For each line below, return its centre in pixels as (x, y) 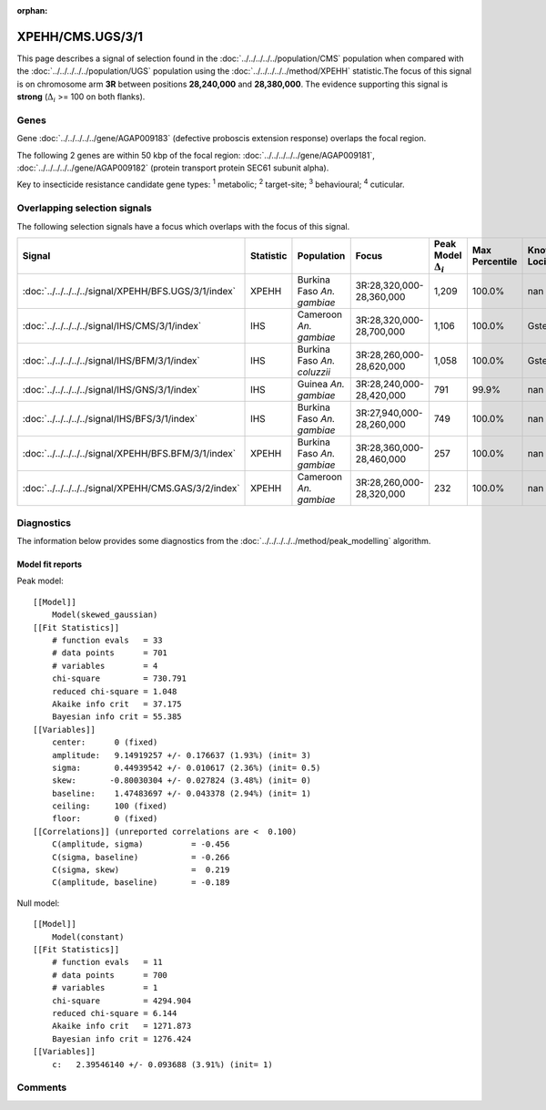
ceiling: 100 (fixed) (110, 806)
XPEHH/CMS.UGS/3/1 (80, 36)
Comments (42, 1087)
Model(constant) (88, 937)
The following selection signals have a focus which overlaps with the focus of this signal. (183, 226)
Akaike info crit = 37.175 (116, 704)
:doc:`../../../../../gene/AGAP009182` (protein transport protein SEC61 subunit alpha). (173, 168)
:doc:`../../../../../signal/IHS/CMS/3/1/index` (112, 326)
